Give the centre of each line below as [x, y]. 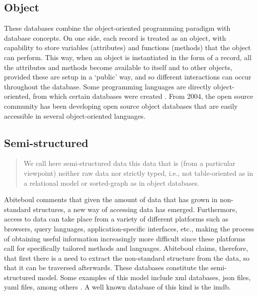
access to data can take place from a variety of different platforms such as [116, 219]
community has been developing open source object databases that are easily [121, 106]
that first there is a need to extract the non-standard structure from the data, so [127, 258]
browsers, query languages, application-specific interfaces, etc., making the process [129, 228]
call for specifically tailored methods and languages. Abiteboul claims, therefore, [126, 248]
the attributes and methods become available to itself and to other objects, [118, 67]
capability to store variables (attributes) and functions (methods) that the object [128, 47]
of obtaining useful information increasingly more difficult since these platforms [125, 238]
